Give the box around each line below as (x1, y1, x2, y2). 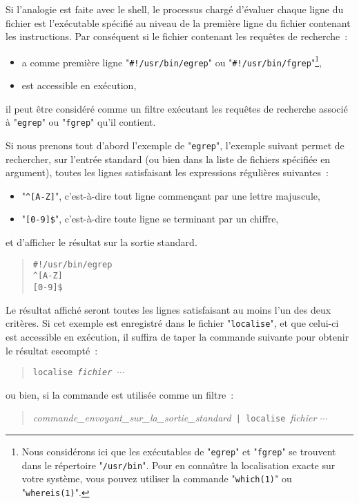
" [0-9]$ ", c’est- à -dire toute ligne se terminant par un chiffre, (21, 211, 279, 226)
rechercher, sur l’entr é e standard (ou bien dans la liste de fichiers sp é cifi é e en (6, 151, 331, 166)
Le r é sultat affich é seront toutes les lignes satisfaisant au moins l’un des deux (6, 302, 331, 316)
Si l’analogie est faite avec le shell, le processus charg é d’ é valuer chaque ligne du (6, 2, 344, 16)
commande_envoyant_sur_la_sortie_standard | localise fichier (32, 410, 317, 425)
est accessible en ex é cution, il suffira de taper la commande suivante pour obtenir (6, 329, 349, 343)
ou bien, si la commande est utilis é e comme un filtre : (6, 387, 234, 401)
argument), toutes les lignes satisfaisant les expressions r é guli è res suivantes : (6, 165, 329, 180)
